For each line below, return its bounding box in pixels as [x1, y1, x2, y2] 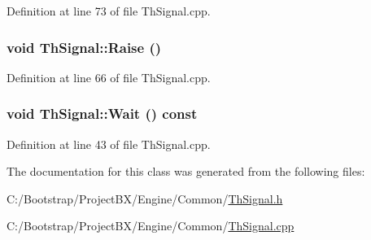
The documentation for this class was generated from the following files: [7, 163, 365, 180]
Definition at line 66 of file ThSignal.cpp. [7, 68, 211, 85]
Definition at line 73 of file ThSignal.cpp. [7, 2, 211, 19]
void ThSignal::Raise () [7, 37, 162, 57]
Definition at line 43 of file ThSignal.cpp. [7, 135, 211, 152]
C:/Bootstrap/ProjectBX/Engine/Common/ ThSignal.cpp [7, 217, 295, 234]
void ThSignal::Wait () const [7, 103, 198, 124]
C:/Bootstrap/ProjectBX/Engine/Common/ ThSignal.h [7, 190, 283, 207]
